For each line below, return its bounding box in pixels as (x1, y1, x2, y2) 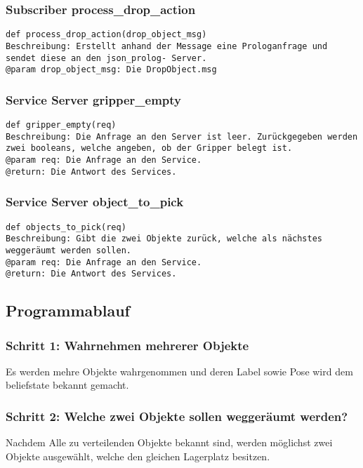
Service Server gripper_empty (6, 91, 181, 108)
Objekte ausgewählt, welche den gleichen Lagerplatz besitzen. (6, 448, 270, 463)
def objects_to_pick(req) (6, 222, 126, 232)
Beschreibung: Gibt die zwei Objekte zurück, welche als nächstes (6, 234, 323, 244)
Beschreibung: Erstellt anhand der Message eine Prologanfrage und (6, 41, 328, 51)
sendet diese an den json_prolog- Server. (6, 53, 207, 63)
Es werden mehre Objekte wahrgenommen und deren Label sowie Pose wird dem (6, 363, 353, 378)
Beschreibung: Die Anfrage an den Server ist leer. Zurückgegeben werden (6, 131, 358, 142)
